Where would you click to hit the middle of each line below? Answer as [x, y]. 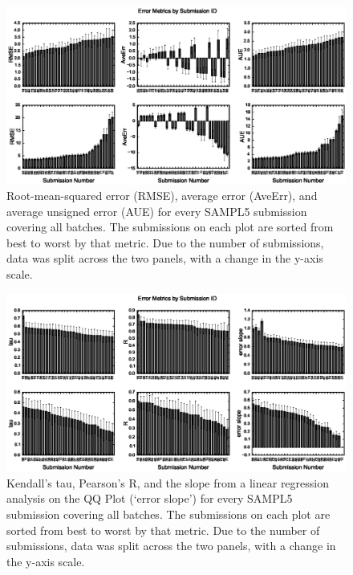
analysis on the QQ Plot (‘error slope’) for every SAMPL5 [150, 498]
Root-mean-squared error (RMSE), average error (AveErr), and [162, 196]
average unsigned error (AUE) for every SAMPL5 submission [157, 211]
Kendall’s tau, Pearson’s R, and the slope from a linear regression [168, 482]
